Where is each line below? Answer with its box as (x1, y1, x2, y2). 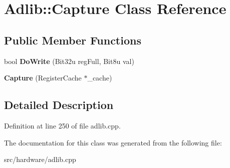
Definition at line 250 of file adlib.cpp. (4, 120, 121, 130)
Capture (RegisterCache (4, 72, 82, 83)
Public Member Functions (4, 32, 141, 47)
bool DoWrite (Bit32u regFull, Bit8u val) (4, 55, 134, 66)
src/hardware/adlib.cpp (4, 154, 76, 164)
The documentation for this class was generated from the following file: (4, 137, 222, 147)
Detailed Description (4, 97, 114, 112)
